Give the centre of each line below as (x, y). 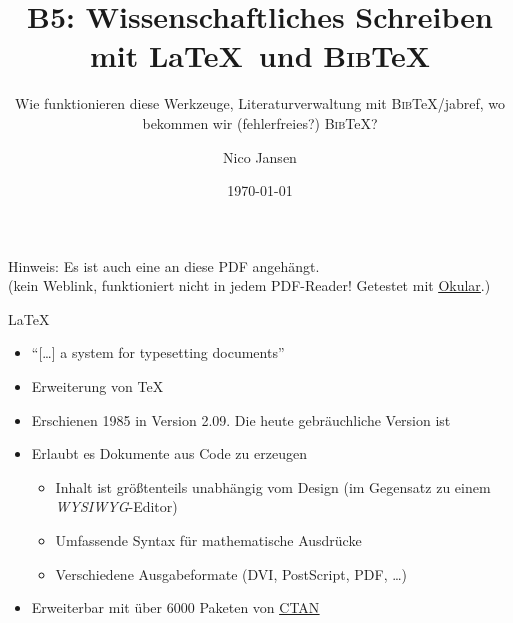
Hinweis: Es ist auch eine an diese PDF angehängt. (164, 265)
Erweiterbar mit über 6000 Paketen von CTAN (175, 607)
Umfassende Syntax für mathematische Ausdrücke (208, 540)
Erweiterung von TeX (97, 386)
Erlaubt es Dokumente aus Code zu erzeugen (169, 453)
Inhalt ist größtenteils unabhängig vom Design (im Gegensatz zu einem (273, 486)
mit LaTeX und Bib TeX (260, 55)
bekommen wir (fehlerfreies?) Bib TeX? (260, 122)
